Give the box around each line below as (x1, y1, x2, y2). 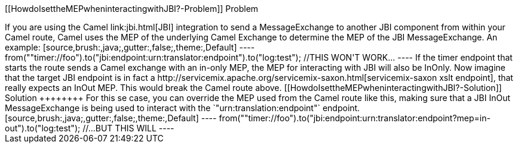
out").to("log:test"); (5, 123, 81, 133)
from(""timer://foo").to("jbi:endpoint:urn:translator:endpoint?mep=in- (219, 113, 491, 123)
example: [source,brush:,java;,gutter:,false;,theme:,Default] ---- (5, 42, 255, 52)
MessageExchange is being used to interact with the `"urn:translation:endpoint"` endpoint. (5, 103, 360, 113)
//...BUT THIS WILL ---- (82, 123, 174, 133)
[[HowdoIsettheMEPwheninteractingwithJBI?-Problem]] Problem (5, 4, 259, 14)
